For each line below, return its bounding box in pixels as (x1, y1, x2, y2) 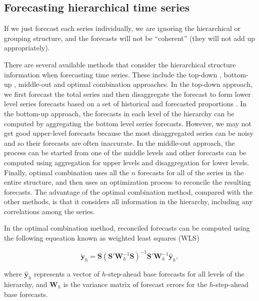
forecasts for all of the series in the (137, 167, 244, 177)
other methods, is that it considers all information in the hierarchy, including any (4, 196, 253, 207)
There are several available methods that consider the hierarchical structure (4, 59, 236, 69)
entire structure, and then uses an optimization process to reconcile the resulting (4, 177, 251, 187)
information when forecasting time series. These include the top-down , (4, 69, 221, 79)
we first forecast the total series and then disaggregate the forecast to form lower (4, 88, 251, 99)
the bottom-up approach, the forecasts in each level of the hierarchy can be (4, 108, 234, 118)
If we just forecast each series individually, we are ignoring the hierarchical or (4, 23, 241, 33)
